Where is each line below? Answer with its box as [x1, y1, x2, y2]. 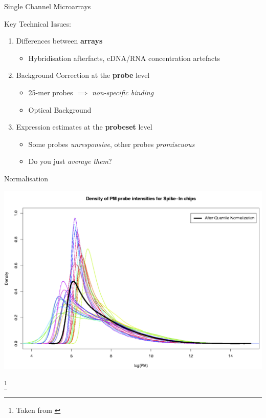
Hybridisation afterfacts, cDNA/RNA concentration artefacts [28, 52, 220, 63]
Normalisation [4, 173, 49, 183]
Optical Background [28, 104, 92, 115]
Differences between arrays [16, 35, 103, 46]
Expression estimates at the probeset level [16, 121, 152, 132]
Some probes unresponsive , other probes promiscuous [28, 138, 195, 149]
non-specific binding [92, 87, 154, 97]
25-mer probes [28, 87, 73, 97]
